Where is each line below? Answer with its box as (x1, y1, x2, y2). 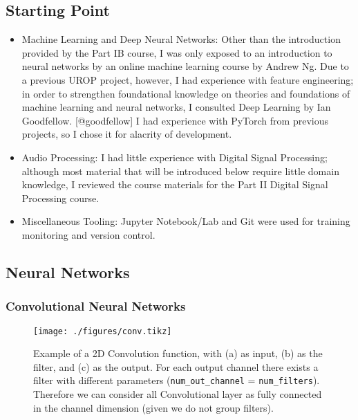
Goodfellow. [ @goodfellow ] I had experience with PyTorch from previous (21, 113, 328, 127)
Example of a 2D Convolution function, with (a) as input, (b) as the (33, 346, 323, 360)
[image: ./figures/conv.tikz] (33, 326, 172, 336)
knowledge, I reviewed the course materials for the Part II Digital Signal (21, 177, 328, 192)
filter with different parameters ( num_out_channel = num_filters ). (33, 373, 320, 387)
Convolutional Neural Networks (6, 298, 186, 315)
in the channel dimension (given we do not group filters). (33, 400, 274, 414)
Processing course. (21, 190, 100, 205)
